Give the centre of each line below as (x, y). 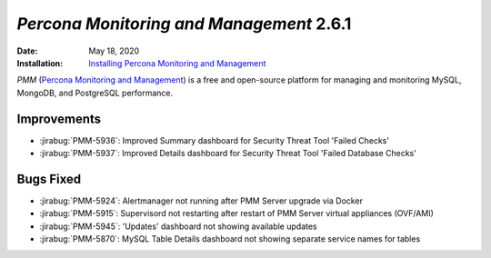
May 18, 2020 (114, 51)
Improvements (59, 119)
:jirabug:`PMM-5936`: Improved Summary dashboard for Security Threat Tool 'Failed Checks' (215, 140)
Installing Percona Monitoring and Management (177, 63)
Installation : (40, 63)
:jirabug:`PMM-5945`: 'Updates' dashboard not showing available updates (178, 226)
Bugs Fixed (49, 179)
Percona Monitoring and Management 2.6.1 (184, 24)
